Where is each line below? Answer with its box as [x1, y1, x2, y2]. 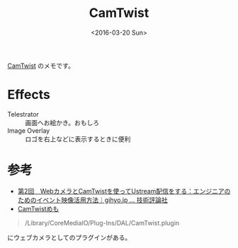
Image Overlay [7, 126, 50, 135]
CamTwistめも [17, 204, 59, 213]
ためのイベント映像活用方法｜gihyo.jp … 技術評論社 [17, 196, 168, 204]
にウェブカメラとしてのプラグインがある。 [7, 233, 132, 242]
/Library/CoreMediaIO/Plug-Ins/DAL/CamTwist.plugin [24, 218, 180, 227]
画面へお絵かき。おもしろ [25, 118, 100, 126]
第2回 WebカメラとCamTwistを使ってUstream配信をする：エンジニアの [17, 187, 231, 195]
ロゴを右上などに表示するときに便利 [25, 134, 131, 143]
